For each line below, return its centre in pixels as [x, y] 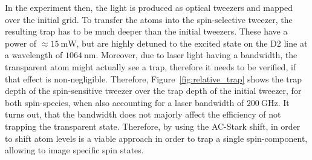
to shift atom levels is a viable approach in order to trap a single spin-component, [156, 138]
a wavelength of [34, 55]
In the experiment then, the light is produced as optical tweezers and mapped [149, 7]
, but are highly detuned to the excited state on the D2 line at [192, 43]
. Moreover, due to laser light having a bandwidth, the [197, 55]
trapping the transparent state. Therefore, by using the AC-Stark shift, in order [153, 126]
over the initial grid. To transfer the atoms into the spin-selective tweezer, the [149, 19]
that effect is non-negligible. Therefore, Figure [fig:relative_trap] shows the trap [154, 78]
